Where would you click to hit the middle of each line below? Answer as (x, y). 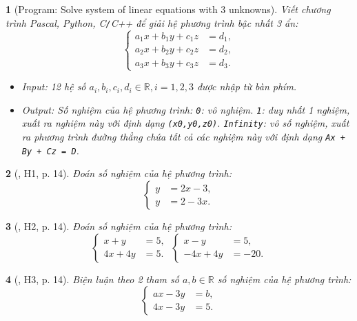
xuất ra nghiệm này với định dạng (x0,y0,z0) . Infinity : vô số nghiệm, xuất (185, 123)
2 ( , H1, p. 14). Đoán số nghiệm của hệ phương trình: (119, 173)
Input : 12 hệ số (54, 86)
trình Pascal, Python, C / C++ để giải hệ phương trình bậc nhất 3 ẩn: (152, 22)
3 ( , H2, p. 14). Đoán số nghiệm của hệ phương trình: (119, 226)
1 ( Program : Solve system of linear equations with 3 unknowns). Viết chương (168, 9)
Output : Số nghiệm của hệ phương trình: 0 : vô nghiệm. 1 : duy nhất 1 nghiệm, (186, 109)
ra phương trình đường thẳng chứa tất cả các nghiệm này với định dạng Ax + (183, 137)
